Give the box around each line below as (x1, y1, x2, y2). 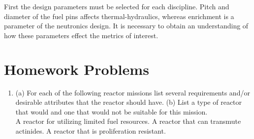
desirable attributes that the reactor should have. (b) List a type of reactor (15, 97, 242, 107)
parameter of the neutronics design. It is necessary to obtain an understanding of (4, 21, 249, 31)
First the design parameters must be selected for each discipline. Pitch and (4, 1, 229, 11)
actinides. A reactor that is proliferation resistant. (15, 125, 166, 136)
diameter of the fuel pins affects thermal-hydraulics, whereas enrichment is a (4, 11, 234, 21)
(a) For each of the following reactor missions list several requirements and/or (15, 87, 250, 97)
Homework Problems (4, 59, 149, 79)
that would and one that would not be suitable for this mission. (15, 106, 208, 116)
